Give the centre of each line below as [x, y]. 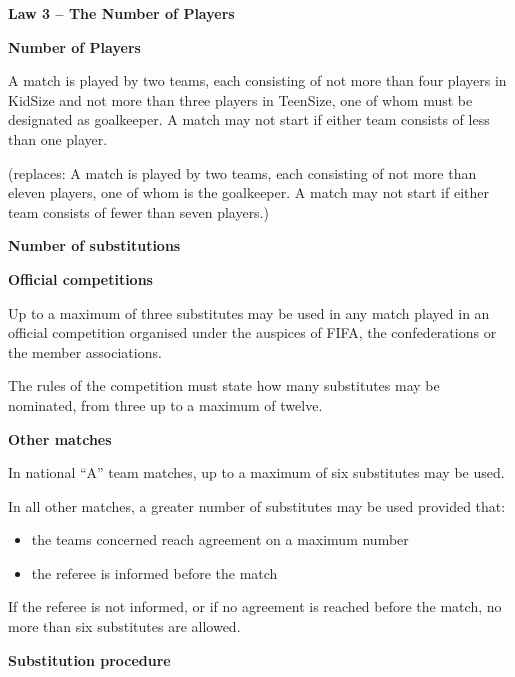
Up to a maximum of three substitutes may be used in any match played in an [249, 312]
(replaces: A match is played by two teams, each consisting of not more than [242, 172]
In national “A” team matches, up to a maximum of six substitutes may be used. [256, 472]
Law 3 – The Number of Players [121, 13]
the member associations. [85, 351]
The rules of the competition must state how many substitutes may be [224, 385]
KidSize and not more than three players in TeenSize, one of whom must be [240, 99]
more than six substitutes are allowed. [124, 626]
